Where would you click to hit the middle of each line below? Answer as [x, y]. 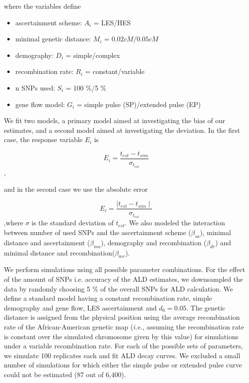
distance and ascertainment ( [47, 242]
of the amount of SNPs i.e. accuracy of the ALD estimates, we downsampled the [124, 279]
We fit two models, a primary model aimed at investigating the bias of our [115, 120]
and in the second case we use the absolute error [76, 189]
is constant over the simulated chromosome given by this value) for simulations [121, 336]
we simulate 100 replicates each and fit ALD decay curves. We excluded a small [122, 355]
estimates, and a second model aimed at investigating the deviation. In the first [122, 130]
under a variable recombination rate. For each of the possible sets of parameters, [124, 346]
